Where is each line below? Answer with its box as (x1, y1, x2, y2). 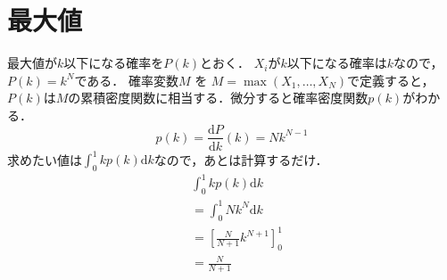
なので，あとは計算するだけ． (153, 150, 328, 169)
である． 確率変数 (74, 70, 178, 89)
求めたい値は (7, 150, 82, 169)
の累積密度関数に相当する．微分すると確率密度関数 (68, 88, 368, 107)
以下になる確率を (63, 54, 164, 72)
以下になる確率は (286, 54, 387, 72)
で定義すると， (347, 70, 435, 89)
